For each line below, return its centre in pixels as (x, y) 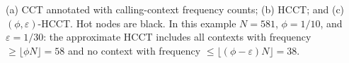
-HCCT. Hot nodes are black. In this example (137, 23)
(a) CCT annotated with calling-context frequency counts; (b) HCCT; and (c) (175, 9)
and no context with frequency (135, 50)
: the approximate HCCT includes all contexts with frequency (177, 37)
